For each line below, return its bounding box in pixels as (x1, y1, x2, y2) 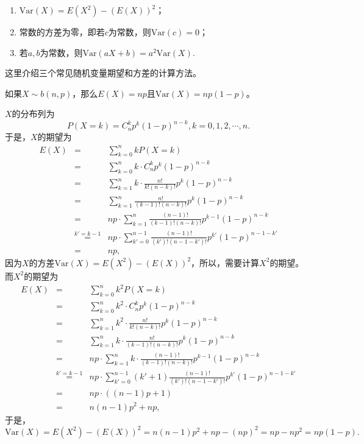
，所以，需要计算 (191, 256, 260, 269)
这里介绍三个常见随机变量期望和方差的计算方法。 (5, 66, 201, 79)
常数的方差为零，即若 (19, 26, 105, 38)
